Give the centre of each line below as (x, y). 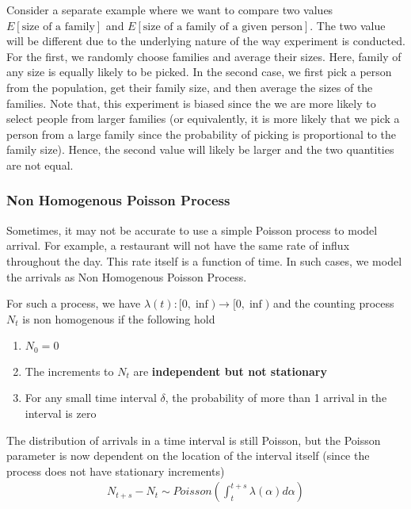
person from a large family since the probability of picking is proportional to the (202, 134)
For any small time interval (91, 398)
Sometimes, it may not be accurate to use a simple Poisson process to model (192, 230)
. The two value (348, 25)
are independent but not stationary (230, 371)
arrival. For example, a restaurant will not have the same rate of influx (178, 245)
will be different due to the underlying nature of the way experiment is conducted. (206, 41)
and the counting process (333, 303)
